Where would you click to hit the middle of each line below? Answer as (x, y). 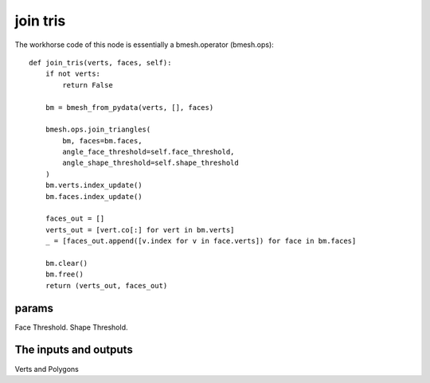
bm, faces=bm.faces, (102, 141)
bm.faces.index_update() (94, 196)
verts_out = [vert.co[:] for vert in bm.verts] (140, 230)
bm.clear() (66, 263)
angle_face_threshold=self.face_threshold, (149, 152)
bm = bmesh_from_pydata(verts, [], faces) (129, 107)
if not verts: (73, 74)
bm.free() (64, 274)
